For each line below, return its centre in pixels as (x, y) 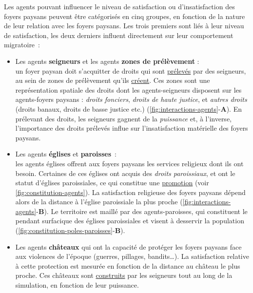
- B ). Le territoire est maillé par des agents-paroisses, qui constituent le (142, 211)
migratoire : (22, 45)
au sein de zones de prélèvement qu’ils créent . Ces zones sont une (113, 80)
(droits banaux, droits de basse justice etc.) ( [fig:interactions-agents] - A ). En (128, 108)
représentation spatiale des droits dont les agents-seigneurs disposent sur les (128, 89)
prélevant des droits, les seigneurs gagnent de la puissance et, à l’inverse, (123, 118)
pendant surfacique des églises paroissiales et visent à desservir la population (130, 221)
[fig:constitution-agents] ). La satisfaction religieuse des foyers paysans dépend (130, 192)
